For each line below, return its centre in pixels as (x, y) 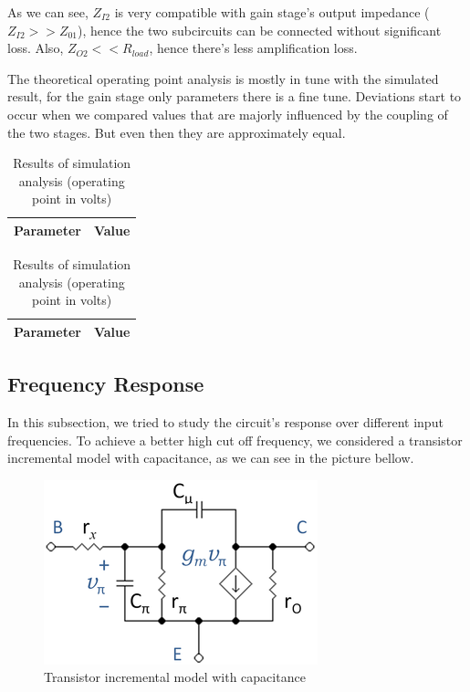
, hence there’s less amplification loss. (253, 48)
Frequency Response (106, 384)
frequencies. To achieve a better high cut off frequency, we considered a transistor (235, 440)
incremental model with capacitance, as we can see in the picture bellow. (211, 458)
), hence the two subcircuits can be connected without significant (260, 30)
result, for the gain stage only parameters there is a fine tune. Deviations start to (235, 96)
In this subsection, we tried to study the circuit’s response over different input (225, 422)
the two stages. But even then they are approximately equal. (177, 132)
